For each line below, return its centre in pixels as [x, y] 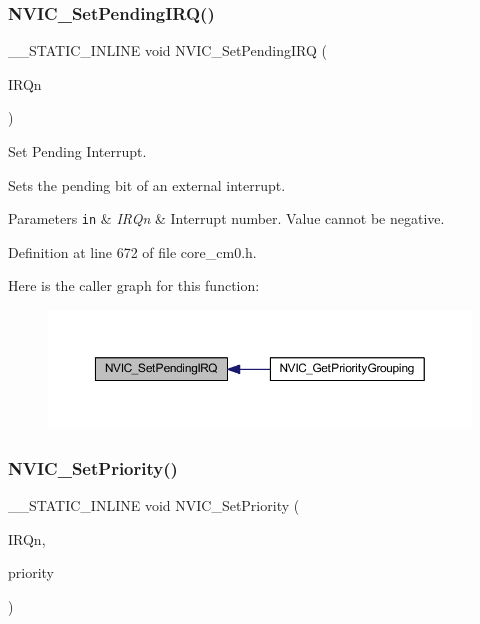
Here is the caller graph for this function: [134, 285]
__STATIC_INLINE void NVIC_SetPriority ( [154, 504]
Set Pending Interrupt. [77, 151]
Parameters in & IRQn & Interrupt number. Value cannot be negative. [226, 218]
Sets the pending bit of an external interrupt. [147, 184]
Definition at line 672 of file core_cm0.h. [132, 251]
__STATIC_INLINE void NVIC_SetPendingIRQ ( [167, 50]
